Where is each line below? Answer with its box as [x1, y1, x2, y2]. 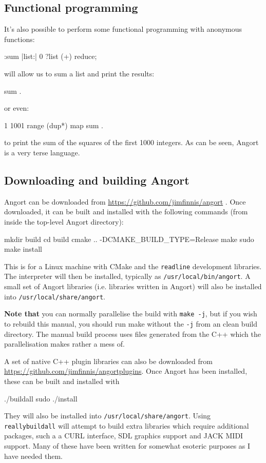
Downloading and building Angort [4, 172, 189, 188]
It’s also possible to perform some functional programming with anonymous [4, 24, 242, 34]
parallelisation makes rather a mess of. [4, 338, 125, 349]
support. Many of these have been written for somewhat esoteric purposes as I [4, 440, 251, 451]
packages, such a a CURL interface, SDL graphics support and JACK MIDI [4, 430, 243, 441]
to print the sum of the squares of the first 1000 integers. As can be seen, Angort [4, 137, 259, 148]
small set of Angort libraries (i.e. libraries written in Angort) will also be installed [4, 281, 262, 292]
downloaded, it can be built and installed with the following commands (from [4, 206, 248, 217]
